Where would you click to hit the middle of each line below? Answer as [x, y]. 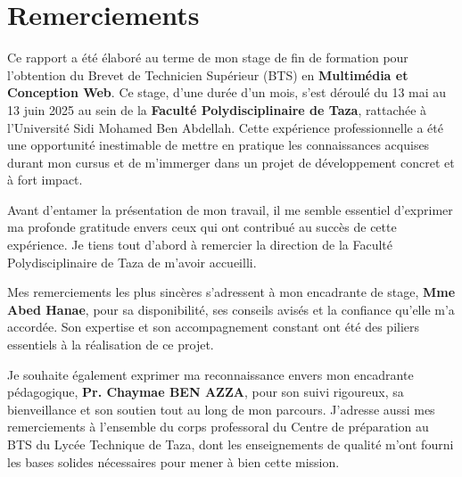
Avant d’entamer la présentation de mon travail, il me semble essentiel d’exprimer [230, 209]
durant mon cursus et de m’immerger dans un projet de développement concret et [231, 162]
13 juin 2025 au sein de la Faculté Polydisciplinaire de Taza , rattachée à [217, 109]
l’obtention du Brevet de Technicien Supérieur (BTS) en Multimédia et [208, 74]
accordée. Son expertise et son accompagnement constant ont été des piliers [214, 327]
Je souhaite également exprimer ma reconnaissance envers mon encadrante [210, 374]
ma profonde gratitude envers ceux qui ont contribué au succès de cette [202, 227]
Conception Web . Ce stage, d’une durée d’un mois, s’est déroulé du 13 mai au [227, 92]
